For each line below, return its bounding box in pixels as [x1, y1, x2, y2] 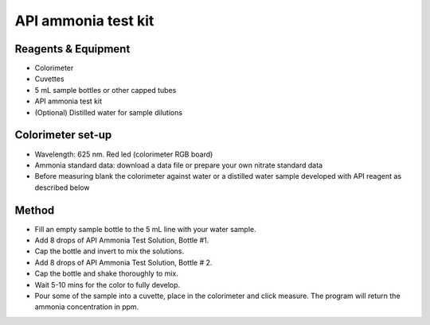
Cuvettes [34, 74, 64, 83]
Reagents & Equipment [14, 42, 131, 56]
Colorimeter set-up [14, 128, 112, 142]
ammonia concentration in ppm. [34, 302, 139, 311]
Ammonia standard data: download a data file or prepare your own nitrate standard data [34, 160, 322, 170]
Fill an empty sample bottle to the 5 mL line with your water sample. [34, 224, 256, 234]
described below [34, 183, 90, 192]
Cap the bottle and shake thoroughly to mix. [34, 269, 179, 278]
